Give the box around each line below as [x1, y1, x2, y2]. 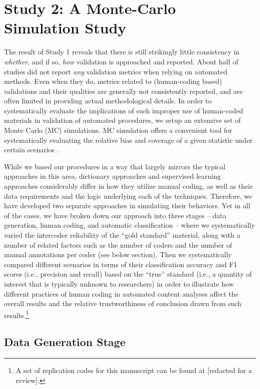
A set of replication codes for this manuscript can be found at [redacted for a [15, 365, 252, 376]
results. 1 [4, 308, 29, 320]
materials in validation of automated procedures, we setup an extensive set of [4, 115, 241, 125]
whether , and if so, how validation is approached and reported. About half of [4, 56, 238, 66]
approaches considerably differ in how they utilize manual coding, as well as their [4, 181, 253, 191]
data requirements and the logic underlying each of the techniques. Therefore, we [4, 190, 252, 201]
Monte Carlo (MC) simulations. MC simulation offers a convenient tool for [4, 125, 232, 135]
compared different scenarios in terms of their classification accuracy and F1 [4, 259, 237, 269]
